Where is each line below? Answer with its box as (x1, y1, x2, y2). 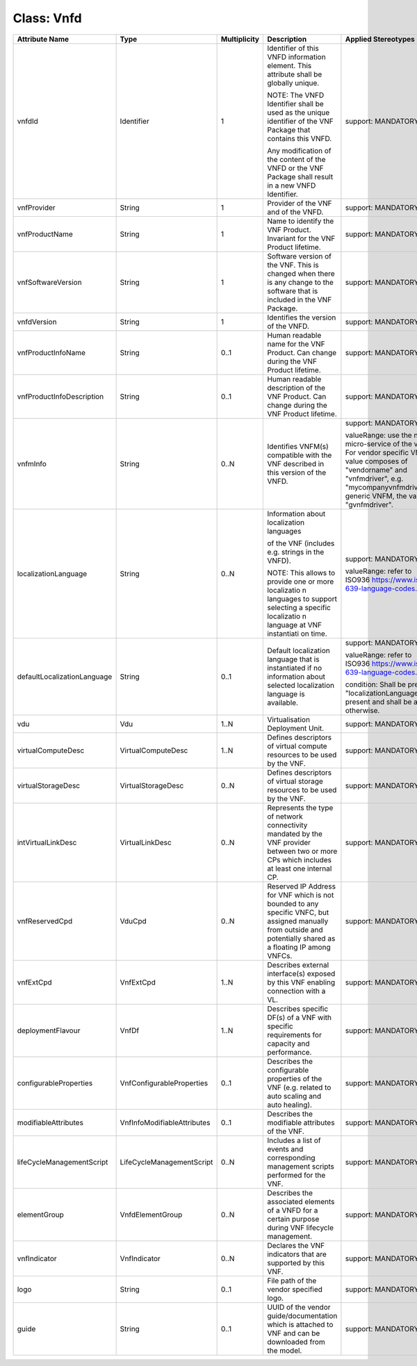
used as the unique (267, 108, 330, 117)
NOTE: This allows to (267, 568, 336, 577)
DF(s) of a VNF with (267, 1012, 332, 1022)
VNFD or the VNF (267, 163, 324, 173)
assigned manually (267, 916, 329, 925)
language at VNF (267, 620, 322, 629)
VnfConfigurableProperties (120, 1078, 208, 1087)
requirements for (267, 1030, 322, 1039)
